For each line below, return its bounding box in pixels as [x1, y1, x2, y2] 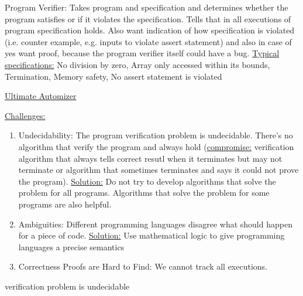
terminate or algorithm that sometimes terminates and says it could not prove [18, 164, 299, 176]
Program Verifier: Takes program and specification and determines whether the [5, 1, 288, 13]
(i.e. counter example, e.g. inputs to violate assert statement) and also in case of [5, 35, 292, 47]
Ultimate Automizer [5, 90, 77, 102]
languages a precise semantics [18, 240, 125, 253]
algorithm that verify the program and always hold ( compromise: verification [18, 140, 294, 152]
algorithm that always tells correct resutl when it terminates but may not [18, 152, 283, 164]
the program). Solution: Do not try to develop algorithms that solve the [18, 175, 276, 187]
